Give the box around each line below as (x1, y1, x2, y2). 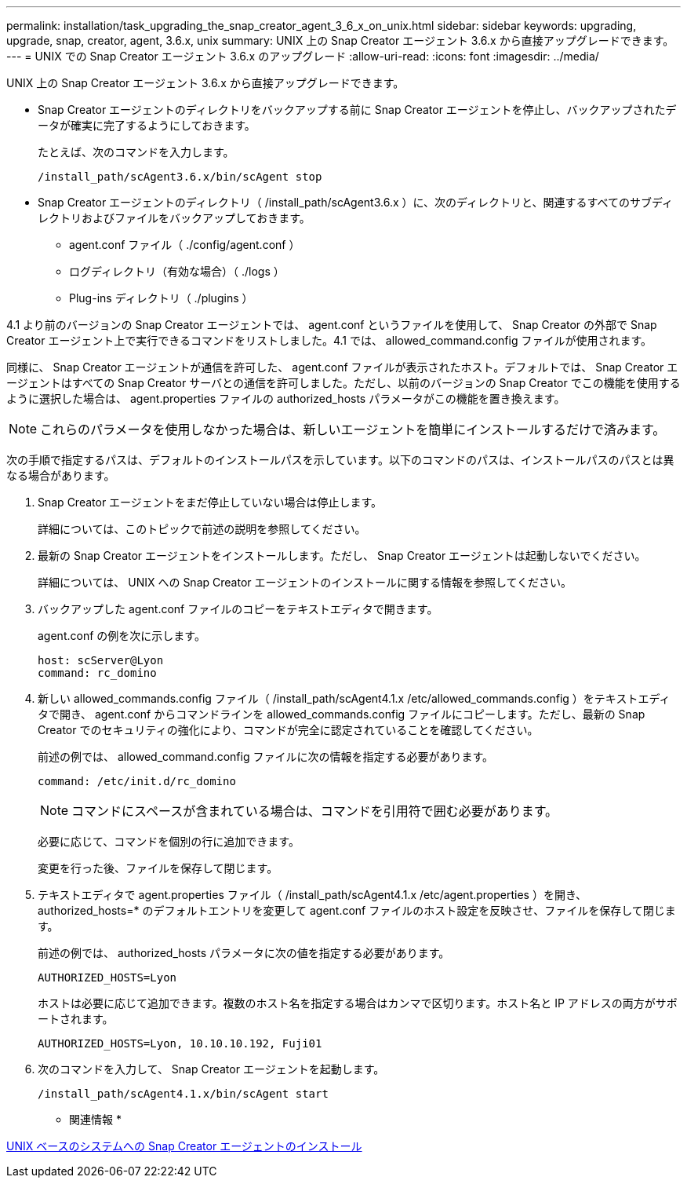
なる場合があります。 (6, 469, 115, 482)
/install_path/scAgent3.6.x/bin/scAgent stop (38, 170, 322, 183)
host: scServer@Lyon (38, 654, 164, 667)
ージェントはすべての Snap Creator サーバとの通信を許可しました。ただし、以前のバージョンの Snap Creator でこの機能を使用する (6, 376, 681, 389)
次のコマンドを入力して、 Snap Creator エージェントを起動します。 (38, 1062, 385, 1076)
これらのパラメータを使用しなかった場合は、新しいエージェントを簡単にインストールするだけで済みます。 (40, 422, 666, 437)
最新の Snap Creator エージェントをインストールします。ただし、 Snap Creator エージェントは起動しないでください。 (38, 549, 646, 562)
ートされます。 (38, 1012, 114, 1025)
